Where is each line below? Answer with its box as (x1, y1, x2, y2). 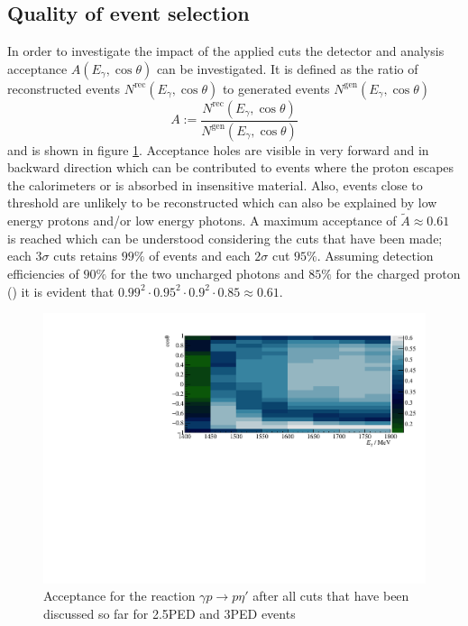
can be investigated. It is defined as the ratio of (156, 59, 418, 78)
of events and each (149, 246, 251, 265)
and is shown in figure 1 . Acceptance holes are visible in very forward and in (7, 140, 429, 159)
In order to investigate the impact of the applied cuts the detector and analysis (7, 41, 445, 60)
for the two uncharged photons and (110, 264, 305, 283)
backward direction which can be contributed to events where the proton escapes (7, 158, 454, 177)
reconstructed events (7, 78, 121, 97)
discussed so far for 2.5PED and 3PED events (43, 604, 296, 623)
